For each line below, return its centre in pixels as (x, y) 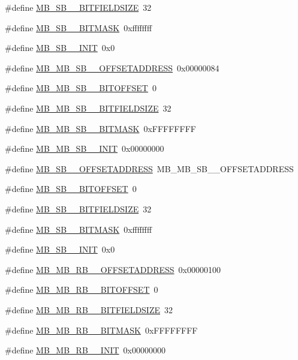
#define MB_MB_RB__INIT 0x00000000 (85, 350)
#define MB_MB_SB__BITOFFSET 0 (81, 88)
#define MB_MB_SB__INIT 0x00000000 (85, 148)
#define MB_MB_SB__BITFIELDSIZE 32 (88, 108)
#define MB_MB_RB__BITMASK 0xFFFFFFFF (101, 330)
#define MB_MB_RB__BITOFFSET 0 (82, 289)
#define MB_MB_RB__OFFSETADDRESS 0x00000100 (113, 269)
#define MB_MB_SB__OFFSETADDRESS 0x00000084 (112, 67)
